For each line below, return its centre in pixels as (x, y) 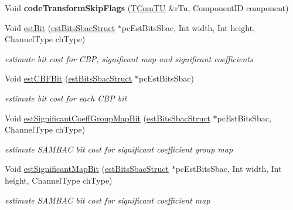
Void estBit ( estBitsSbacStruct (60, 27)
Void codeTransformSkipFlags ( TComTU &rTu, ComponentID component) (147, 8)
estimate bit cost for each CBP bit (66, 98)
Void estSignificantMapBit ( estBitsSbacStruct (87, 169)
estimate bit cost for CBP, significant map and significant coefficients (129, 58)
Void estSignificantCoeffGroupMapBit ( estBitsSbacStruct (108, 118)
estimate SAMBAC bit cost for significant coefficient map (108, 200)
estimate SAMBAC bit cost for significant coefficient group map (119, 149)
